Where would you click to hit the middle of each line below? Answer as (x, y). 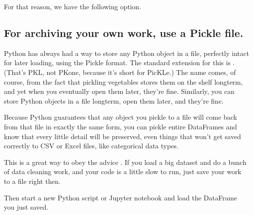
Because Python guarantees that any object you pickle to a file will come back (121, 117)
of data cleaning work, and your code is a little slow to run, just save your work (123, 171)
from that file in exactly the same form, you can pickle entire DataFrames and (121, 126)
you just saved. (26, 207)
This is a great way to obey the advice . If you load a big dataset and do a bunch (125, 162)
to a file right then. (32, 181)
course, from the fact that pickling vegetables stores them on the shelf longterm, (123, 81)
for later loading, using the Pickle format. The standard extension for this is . (119, 63)
